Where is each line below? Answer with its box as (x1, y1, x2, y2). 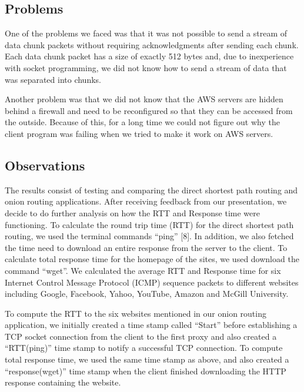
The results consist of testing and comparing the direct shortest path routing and (5, 183, 298, 196)
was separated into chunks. (5, 73, 101, 85)
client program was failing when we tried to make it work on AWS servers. (5, 127, 273, 139)
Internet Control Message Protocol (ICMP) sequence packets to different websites (5, 276, 299, 288)
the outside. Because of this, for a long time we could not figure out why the (5, 116, 280, 128)
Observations (5, 156, 85, 174)
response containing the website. (5, 376, 121, 388)
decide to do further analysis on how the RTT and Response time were (5, 206, 260, 219)
